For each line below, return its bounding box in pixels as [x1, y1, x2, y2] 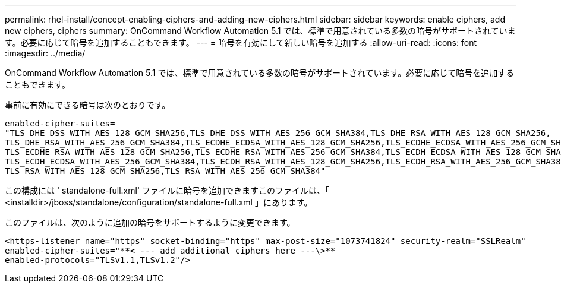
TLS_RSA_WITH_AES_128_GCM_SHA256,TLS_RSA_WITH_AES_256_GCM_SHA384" [5, 166, 326, 176]
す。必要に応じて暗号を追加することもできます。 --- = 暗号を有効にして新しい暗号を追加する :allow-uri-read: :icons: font [5, 37, 477, 48]
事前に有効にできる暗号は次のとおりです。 [5, 100, 171, 110]
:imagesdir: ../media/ [5, 48, 86, 58]
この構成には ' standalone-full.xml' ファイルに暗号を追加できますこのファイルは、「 [5, 185, 330, 195]
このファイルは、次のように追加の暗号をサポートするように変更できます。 [5, 217, 295, 227]
